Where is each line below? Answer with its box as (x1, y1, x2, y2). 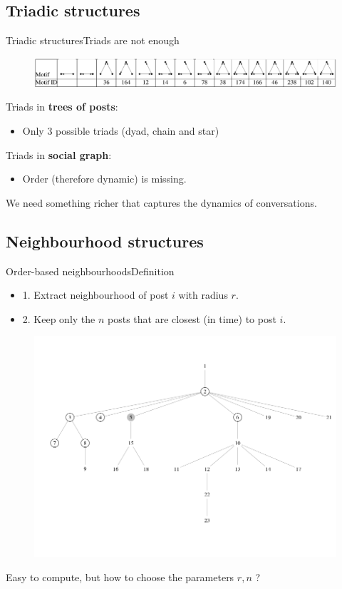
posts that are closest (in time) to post (108, 311, 276, 326)
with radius (178, 287, 228, 302)
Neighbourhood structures (6, 230, 204, 252)
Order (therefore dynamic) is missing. (22, 171, 187, 186)
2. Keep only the (22, 311, 95, 326)
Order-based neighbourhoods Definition (6, 263, 175, 278)
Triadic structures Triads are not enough (6, 33, 180, 48)
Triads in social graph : (6, 147, 112, 162)
